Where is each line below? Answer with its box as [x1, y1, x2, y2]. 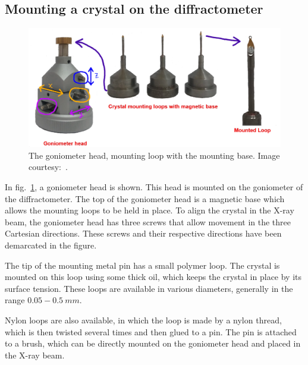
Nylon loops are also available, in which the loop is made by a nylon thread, [5, 313, 282, 326]
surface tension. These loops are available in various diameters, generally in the [5, 282, 293, 294]
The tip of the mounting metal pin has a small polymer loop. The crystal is [5, 259, 280, 271]
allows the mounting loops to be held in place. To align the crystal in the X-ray [5, 204, 294, 216]
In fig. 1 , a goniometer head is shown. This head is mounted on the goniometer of [5, 180, 303, 193]
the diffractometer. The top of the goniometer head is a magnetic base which [5, 192, 285, 204]
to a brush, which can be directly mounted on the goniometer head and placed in [5, 337, 301, 350]
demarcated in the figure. [5, 238, 97, 251]
